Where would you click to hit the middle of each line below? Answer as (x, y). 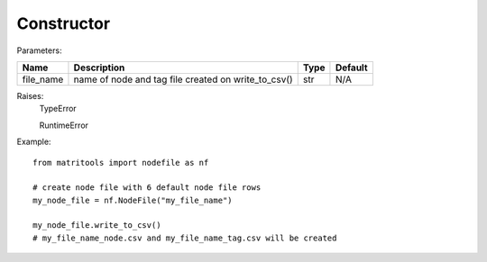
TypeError (58, 109)
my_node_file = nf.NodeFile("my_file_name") (133, 200)
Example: (34, 142)
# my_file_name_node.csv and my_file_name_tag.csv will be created (185, 238)
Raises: (30, 95)
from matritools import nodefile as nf (121, 163)
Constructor (64, 23)
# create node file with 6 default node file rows (147, 188)
